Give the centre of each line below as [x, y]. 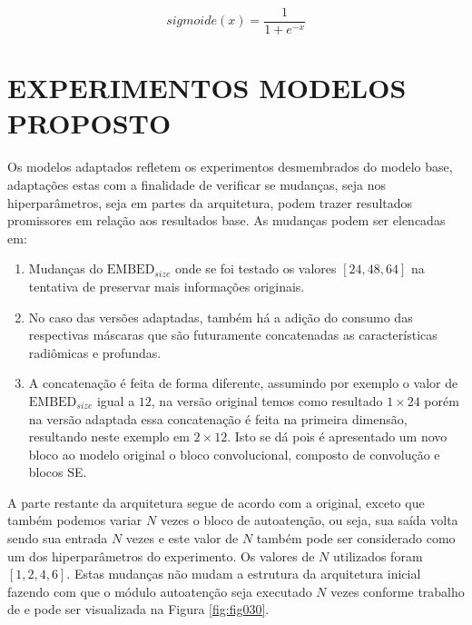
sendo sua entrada [58, 538]
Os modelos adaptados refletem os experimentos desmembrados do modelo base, [230, 167]
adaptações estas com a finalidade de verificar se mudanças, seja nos [197, 184]
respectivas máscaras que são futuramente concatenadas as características [233, 335]
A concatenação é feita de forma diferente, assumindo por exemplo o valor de [243, 383]
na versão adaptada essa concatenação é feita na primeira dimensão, [218, 418]
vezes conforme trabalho [398, 591]
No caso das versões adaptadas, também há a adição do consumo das [221, 317]
